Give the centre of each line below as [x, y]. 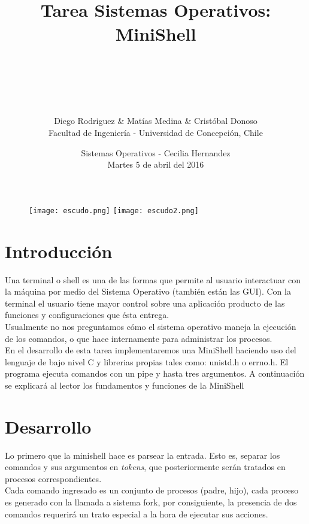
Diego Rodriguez [84, 121]
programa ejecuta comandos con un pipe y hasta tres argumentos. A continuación [155, 373]
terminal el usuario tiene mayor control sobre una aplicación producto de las [145, 303]
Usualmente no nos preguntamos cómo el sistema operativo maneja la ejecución [151, 326]
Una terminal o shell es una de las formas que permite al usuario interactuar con [153, 279]
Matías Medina [154, 121]
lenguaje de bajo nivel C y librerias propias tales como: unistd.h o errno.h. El [147, 361]
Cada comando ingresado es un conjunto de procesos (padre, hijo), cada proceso [152, 490]
